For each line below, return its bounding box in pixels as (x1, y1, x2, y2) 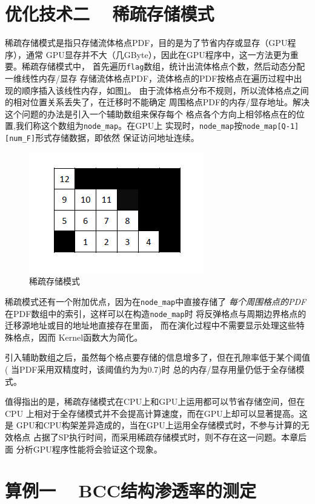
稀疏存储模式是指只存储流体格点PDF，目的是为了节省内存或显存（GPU (5, 36, 288, 49)
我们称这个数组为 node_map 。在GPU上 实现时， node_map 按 (15, 119, 243, 132)
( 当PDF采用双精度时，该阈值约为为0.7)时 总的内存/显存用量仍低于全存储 (5, 362, 296, 375)
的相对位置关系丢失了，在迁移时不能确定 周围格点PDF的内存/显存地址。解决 (5, 96, 310, 108)
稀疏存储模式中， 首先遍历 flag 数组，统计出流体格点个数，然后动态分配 (21, 60, 305, 73)
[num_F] (5, 134, 36, 143)
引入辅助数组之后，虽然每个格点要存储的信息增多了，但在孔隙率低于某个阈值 (5, 351, 310, 364)
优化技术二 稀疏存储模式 (5, 1, 214, 26)
